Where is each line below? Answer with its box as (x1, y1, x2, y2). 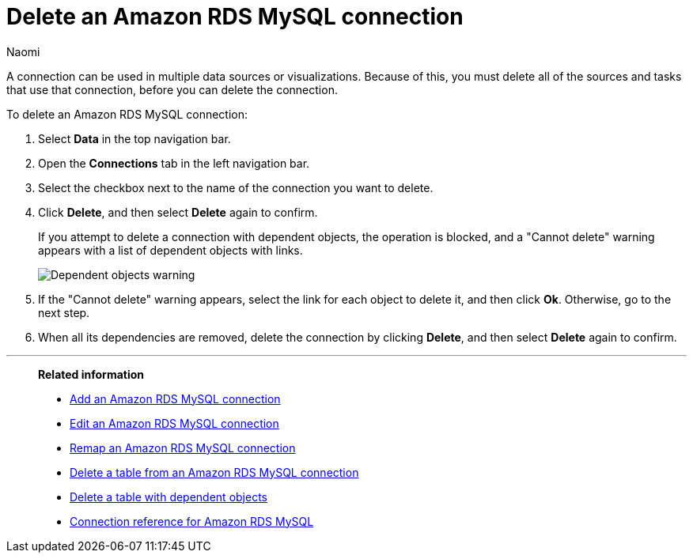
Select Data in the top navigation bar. (38, 131, 231, 145)
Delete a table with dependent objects (70, 489, 267, 504)
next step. (38, 305, 90, 319)
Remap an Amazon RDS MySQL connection (70, 440, 296, 455)
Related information (38, 367, 145, 381)
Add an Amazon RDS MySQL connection (70, 391, 281, 406)
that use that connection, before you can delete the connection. (6, 82, 338, 96)
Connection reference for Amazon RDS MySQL (70, 514, 314, 528)
